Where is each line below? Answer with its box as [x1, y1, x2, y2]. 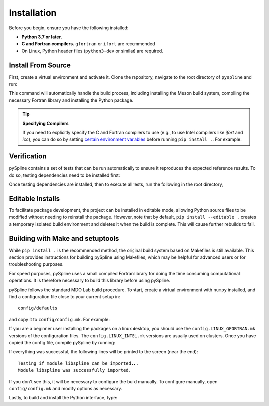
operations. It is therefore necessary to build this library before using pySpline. [9, 277, 170, 284]
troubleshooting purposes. [9, 261, 64, 267]
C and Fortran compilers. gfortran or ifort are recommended [21, 41, 155, 47]
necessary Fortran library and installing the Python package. [9, 97, 134, 103]
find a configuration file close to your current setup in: [9, 293, 120, 299]
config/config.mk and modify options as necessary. [9, 385, 122, 391]
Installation [9, 7, 57, 18]
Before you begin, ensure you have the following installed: [9, 25, 129, 31]
